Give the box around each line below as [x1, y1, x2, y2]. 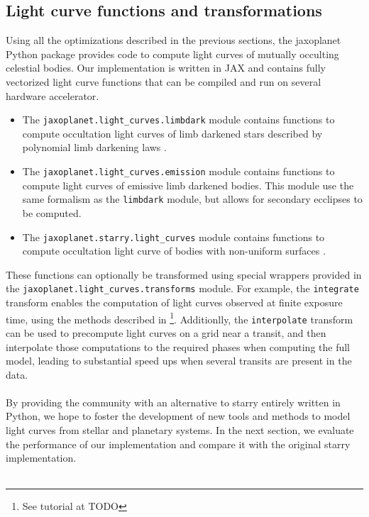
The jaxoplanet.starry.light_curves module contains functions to [22, 229, 325, 244]
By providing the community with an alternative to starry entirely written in [6, 394, 341, 409]
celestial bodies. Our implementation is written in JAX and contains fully [6, 60, 326, 75]
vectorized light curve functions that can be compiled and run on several [6, 74, 321, 89]
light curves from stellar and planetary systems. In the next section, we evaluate [6, 423, 354, 438]
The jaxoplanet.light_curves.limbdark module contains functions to [22, 112, 335, 127]
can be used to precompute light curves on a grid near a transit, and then [6, 325, 326, 340]
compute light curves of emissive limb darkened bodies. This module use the [22, 177, 354, 192]
